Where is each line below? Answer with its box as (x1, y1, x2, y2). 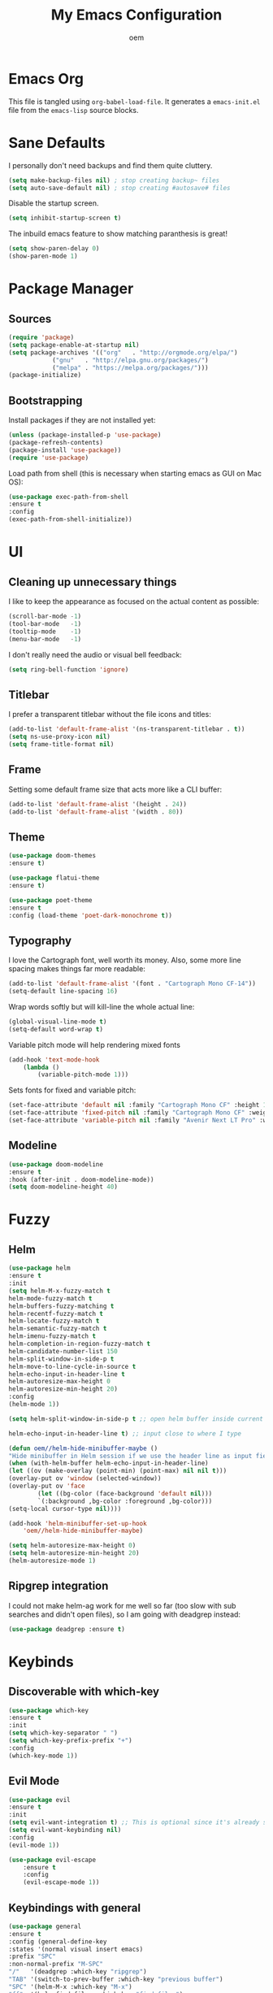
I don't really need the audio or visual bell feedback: (8, 649, 183, 659)
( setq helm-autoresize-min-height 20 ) (8, 1549, 140, 1557)
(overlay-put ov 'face (8, 1482, 85, 1490)
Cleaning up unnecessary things (8, 575, 177, 588)
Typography (8, 933, 71, 948)
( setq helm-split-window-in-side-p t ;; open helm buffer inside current (8, 1414, 264, 1423)
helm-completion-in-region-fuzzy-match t (8, 1340, 151, 1348)
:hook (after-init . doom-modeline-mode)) (8, 1175, 154, 1183)
